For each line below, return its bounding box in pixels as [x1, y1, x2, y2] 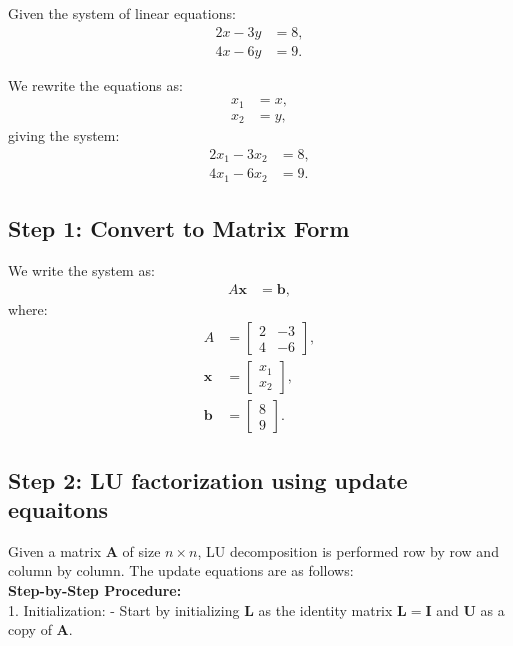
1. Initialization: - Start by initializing [8, 599, 240, 620]
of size [122, 540, 161, 561]
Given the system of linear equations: [8, 3, 236, 23]
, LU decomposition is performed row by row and [197, 540, 499, 561]
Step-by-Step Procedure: [8, 580, 182, 601]
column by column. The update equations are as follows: [8, 560, 354, 581]
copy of [8, 619, 52, 640]
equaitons [8, 494, 109, 525]
